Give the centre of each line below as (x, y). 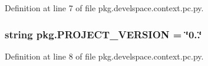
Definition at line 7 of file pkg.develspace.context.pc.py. (104, 8)
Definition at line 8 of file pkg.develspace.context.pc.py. (104, 56)
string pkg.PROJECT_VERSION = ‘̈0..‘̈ (103, 34)
